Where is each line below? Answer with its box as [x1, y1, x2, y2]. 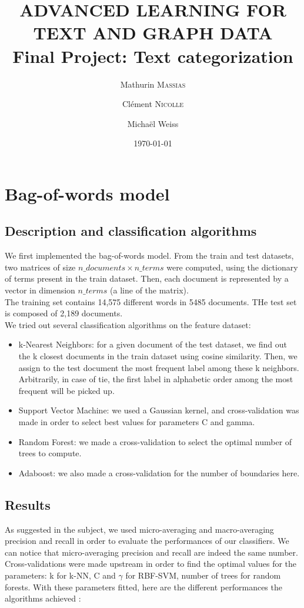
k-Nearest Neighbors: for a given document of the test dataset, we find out [18, 338, 287, 350]
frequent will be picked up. [18, 384, 115, 396]
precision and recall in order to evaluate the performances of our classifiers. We [5, 534, 289, 547]
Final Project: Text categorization [12, 44, 293, 68]
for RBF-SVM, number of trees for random [125, 569, 281, 581]
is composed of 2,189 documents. [5, 307, 123, 319]
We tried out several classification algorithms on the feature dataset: [5, 318, 251, 330]
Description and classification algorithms [5, 222, 257, 240]
